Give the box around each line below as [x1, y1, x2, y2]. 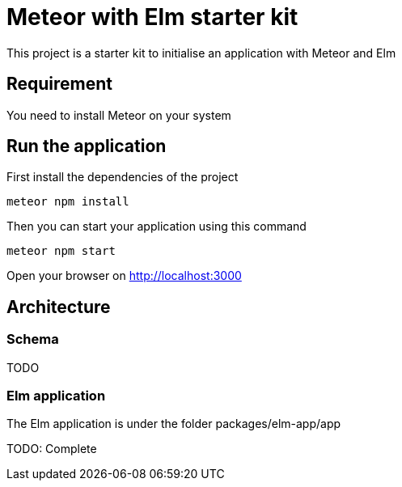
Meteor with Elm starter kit [6, 3, 298, 31]
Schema [6, 331, 59, 348]
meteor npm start [6, 244, 116, 258]
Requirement [6, 74, 113, 95]
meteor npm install [6, 195, 129, 209]
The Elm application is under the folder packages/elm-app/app [6, 417, 341, 431]
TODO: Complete [6, 442, 97, 456]
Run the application [6, 136, 167, 157]
